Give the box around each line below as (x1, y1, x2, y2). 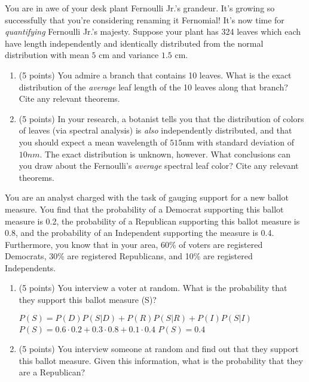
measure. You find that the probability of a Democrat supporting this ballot (5, 202, 284, 215)
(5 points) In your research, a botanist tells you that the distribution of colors (19, 112, 304, 125)
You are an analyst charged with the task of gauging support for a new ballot (5, 191, 289, 204)
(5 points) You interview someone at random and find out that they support (19, 342, 299, 355)
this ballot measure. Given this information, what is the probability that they (19, 354, 303, 366)
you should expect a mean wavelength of (19, 135, 167, 148)
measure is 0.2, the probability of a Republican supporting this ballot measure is (5, 214, 300, 227)
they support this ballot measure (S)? (19, 293, 157, 306)
